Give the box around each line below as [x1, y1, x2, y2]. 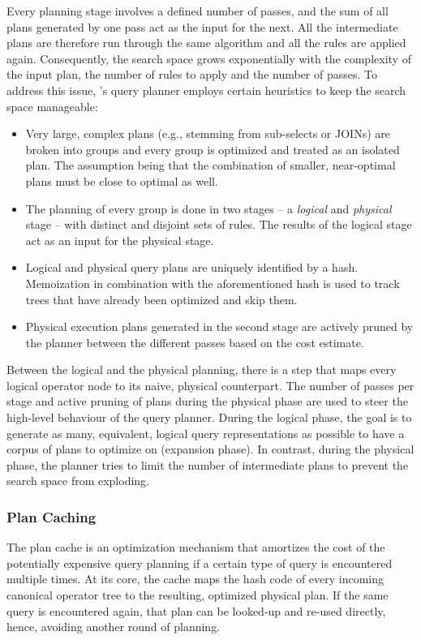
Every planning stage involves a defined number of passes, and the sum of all [6, 2, 389, 19]
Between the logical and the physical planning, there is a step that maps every [6, 361, 397, 378]
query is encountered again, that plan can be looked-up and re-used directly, [6, 602, 386, 619]
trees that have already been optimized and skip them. [25, 290, 298, 307]
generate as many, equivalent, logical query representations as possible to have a [6, 424, 405, 441]
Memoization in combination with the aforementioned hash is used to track [25, 274, 400, 291]
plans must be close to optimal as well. [25, 172, 218, 189]
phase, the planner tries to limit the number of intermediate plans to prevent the [6, 456, 409, 473]
